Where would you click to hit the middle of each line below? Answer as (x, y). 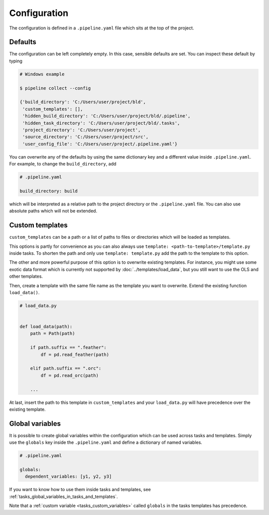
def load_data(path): (46, 327)
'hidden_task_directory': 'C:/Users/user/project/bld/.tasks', (101, 123)
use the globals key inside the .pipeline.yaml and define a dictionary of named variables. (106, 442)
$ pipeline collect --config (55, 88)
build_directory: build (49, 191)
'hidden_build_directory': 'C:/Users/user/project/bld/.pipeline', (107, 116)
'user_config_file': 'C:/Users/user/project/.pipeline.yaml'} (100, 144)
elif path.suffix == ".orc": (66, 368)
